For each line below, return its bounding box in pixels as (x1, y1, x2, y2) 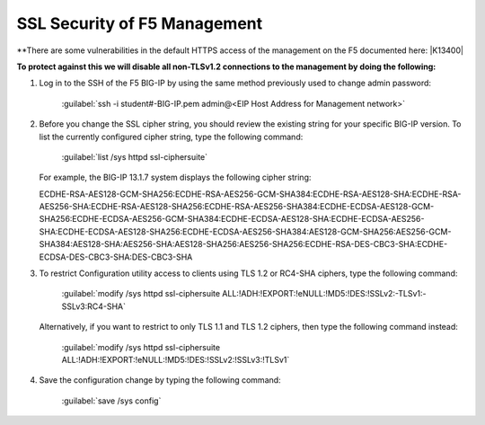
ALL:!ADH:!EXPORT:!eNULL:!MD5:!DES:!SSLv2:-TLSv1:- (221, 288, 427, 299)
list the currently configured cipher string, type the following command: (39, 131, 304, 142)
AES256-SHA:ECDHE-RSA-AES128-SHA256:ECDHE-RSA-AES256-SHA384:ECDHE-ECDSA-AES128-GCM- (39, 201, 435, 212)
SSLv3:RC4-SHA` (61, 301, 126, 312)
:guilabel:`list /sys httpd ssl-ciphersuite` (61, 151, 208, 162)
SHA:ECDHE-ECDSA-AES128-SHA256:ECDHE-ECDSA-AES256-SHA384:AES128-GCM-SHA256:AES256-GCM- (39, 226, 452, 237)
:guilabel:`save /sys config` (61, 395, 162, 406)
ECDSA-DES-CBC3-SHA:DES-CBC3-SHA (39, 252, 193, 262)
